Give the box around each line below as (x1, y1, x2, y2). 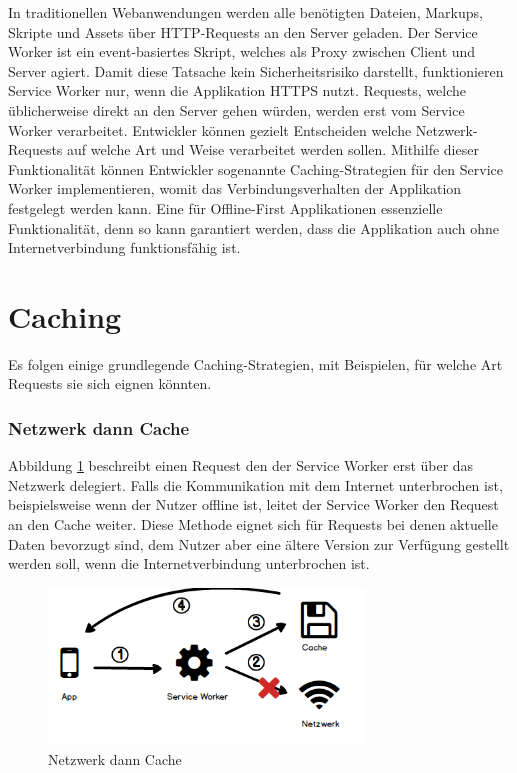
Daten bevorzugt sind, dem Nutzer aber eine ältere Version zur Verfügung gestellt (8, 533, 510, 554)
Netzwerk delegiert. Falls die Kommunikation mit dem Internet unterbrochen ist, (8, 474, 503, 495)
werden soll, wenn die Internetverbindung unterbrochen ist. (8, 553, 370, 574)
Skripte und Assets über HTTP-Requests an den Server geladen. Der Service (8, 21, 478, 42)
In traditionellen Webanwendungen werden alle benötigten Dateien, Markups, (8, 2, 483, 22)
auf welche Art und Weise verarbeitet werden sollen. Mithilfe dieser (67, 139, 479, 160)
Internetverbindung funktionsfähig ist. (8, 237, 241, 258)
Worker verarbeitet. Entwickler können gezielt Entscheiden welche (8, 119, 412, 140)
